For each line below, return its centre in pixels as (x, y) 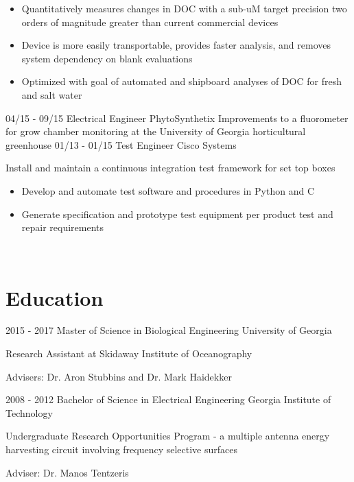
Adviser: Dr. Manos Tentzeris (67, 472)
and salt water (52, 94)
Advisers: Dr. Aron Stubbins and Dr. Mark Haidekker (119, 376)
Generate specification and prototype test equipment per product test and (177, 214)
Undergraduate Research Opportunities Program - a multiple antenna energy (168, 436)
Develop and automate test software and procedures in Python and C (168, 190)
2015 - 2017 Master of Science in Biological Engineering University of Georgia (169, 330)
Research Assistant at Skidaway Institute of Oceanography (129, 353)
